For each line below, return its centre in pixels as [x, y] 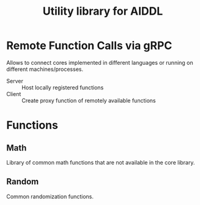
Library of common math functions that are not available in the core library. [101, 162]
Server [15, 81]
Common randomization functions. [50, 196]
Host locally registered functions [63, 88]
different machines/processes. [45, 69]
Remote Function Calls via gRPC [89, 46]
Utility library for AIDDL [103, 11]
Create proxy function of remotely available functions [89, 100]
